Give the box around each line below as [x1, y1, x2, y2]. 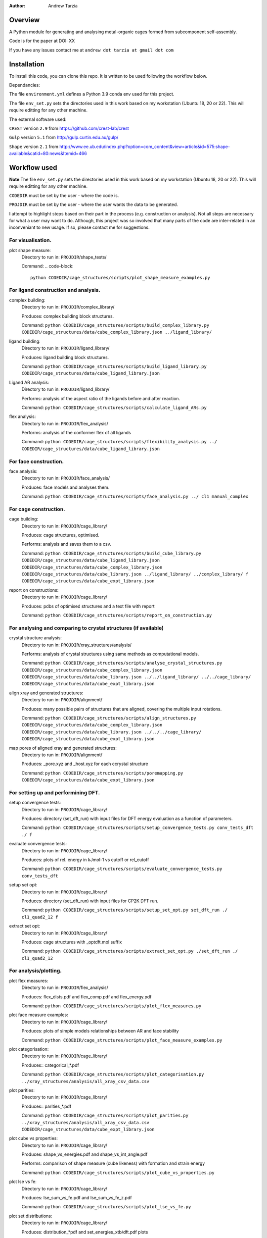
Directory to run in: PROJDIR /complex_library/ [21, 304, 115, 310]
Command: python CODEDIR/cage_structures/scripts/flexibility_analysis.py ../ [21, 439, 218, 445]
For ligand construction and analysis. [9, 287, 101, 294]
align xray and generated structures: [9, 690, 84, 696]
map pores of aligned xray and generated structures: [9, 745, 117, 751]
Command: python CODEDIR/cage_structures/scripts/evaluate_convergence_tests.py [21, 866, 222, 872]
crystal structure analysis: [9, 635, 62, 641]
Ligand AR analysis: [9, 379, 49, 385]
